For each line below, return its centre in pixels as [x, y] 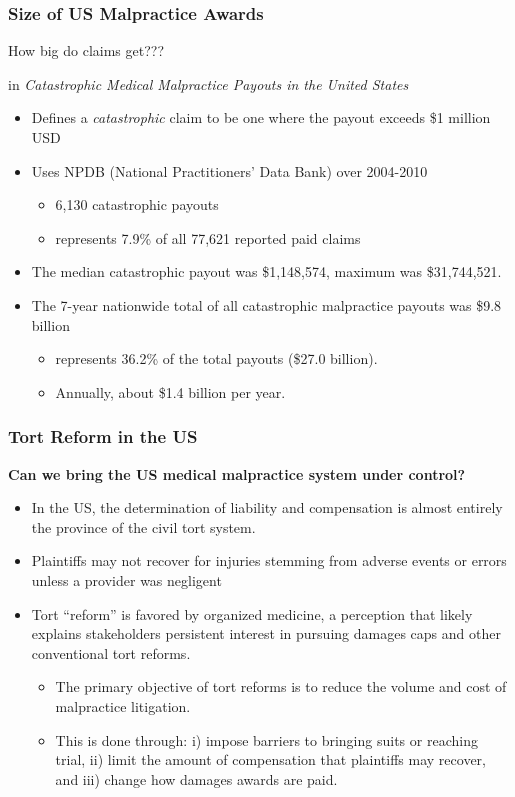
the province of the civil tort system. [143, 526]
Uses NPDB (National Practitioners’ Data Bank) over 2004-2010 [229, 170]
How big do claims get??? [86, 50]
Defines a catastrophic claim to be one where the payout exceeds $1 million [261, 117]
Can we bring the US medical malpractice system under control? [237, 473]
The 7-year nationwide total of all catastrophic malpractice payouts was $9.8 [266, 304]
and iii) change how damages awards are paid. [196, 778]
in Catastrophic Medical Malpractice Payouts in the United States [208, 83]
